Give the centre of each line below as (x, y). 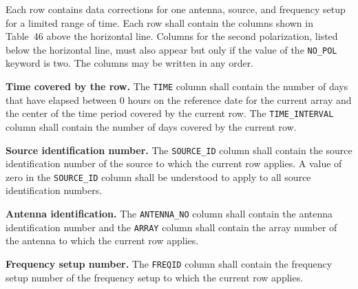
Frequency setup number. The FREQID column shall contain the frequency (169, 263)
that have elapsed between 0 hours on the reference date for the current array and (179, 99)
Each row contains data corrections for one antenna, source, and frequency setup (176, 9)
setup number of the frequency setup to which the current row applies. (155, 277)
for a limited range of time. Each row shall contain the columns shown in (159, 22)
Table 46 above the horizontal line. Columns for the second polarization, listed (172, 36)
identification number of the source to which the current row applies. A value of (174, 163)
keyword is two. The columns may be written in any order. (130, 63)
